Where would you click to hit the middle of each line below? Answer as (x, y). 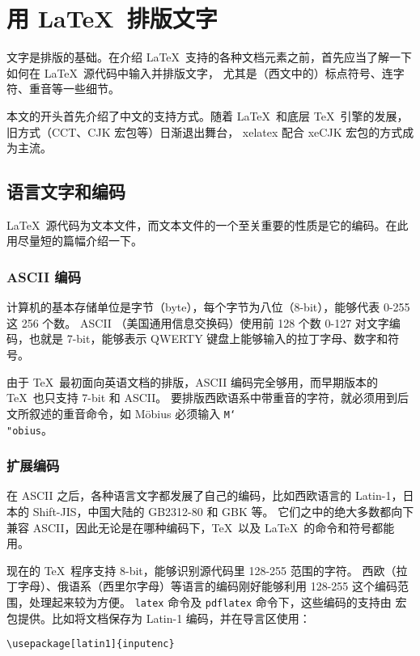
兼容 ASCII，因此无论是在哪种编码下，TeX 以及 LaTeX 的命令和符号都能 (201, 527)
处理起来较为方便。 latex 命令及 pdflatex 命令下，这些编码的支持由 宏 (218, 601)
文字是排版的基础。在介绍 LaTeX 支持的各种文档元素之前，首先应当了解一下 (210, 57)
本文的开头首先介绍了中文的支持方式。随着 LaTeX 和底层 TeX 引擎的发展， (208, 115)
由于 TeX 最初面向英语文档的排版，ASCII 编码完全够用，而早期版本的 (192, 381)
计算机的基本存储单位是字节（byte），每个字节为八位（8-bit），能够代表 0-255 (208, 307)
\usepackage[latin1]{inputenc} (91, 644)
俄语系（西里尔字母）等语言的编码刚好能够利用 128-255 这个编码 (227, 586)
